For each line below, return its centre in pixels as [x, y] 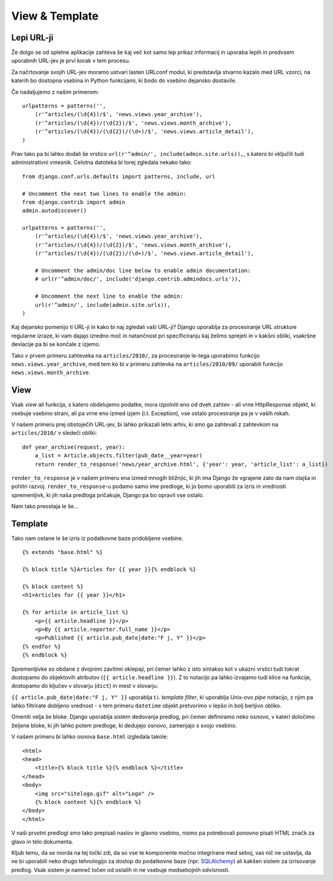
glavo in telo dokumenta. [42, 841]
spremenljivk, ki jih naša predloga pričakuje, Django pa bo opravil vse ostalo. [108, 495]
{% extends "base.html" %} [63, 552]
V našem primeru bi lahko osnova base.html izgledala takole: [90, 737]
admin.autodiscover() [54, 211]
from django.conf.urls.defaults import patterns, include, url [119, 176]
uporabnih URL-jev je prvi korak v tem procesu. [71, 61]
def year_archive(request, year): [74, 447]
